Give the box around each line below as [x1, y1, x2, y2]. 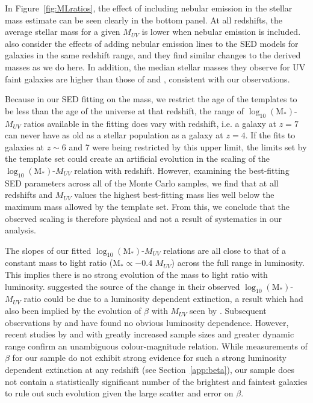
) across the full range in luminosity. [171, 256, 305, 269]
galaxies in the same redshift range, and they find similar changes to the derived [5, 49, 301, 61]
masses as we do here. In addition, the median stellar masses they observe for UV [5, 60, 306, 73]
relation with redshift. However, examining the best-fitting [74, 164, 290, 176]
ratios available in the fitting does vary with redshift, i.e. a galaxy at [23, 117, 277, 129]
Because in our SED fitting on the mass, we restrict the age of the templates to [5, 93, 297, 105]
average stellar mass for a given [5, 25, 120, 38]
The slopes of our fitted [5, 244, 91, 256]
